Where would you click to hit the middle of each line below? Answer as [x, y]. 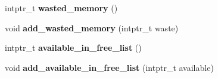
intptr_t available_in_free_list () [73, 48]
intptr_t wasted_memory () [61, 8]
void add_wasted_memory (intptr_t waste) [92, 27]
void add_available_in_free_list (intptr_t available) [109, 67]
